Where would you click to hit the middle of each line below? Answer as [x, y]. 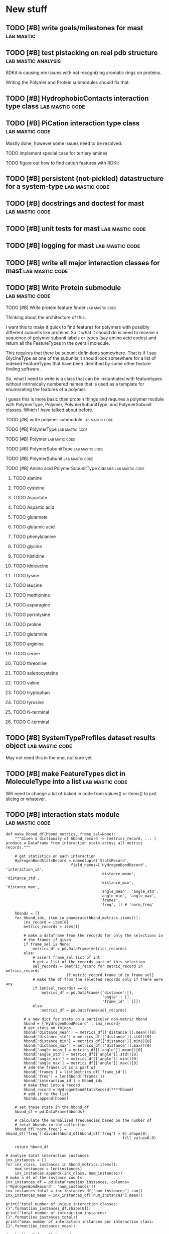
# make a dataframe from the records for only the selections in [94, 935]
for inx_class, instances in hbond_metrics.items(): [62, 1164]
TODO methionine [32, 595]
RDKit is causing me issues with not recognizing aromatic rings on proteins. [84, 73]
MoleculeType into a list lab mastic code [66, 781]
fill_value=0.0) [139, 1138]
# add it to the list [46, 1094]
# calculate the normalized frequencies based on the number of [83, 1120]
